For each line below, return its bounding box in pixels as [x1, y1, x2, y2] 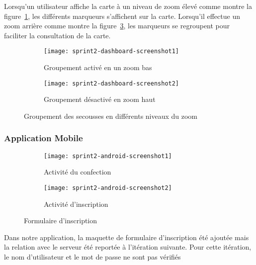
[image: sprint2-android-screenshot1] [44, 152, 172, 160]
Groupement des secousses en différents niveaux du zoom [24, 110, 198, 121]
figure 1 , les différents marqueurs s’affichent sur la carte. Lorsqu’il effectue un [4, 10, 240, 21]
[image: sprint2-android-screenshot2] [44, 184, 172, 191]
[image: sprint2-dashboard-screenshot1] [44, 48, 179, 55]
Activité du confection [44, 167, 111, 177]
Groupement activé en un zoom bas [44, 62, 152, 73]
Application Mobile [4, 132, 83, 144]
